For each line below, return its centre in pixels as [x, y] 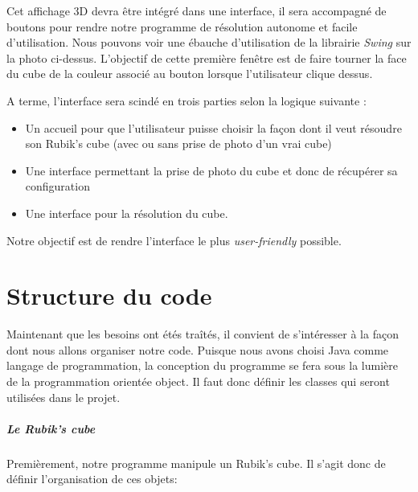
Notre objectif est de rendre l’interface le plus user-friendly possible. [174, 240]
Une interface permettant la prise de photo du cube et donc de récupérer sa [211, 170]
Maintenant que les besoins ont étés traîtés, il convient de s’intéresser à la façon [203, 334]
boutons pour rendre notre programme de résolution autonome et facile [182, 26]
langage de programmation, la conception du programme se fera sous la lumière [202, 365]
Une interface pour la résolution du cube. [127, 213]
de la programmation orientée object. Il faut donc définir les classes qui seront [198, 381]
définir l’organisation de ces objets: [92, 479]
